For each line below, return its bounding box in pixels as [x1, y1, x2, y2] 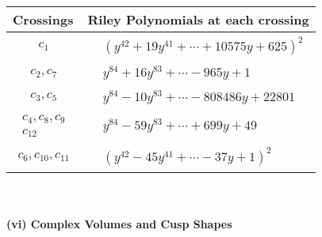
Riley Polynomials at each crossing [87, 10, 309, 28]
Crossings [13, 10, 74, 28]
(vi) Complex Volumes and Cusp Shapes [6, 215, 232, 231]
